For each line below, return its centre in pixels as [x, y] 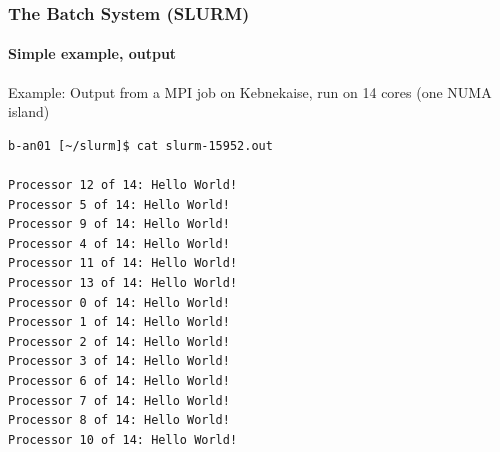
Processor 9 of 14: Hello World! [119, 224]
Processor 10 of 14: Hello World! [123, 439]
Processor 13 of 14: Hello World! [123, 282]
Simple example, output [92, 53]
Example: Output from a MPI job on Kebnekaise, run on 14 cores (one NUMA [250, 91]
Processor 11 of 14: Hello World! [123, 263]
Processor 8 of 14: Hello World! [119, 420]
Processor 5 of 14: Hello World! [119, 204]
